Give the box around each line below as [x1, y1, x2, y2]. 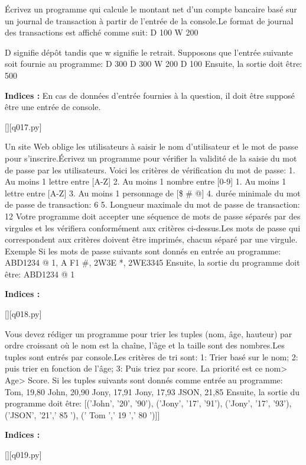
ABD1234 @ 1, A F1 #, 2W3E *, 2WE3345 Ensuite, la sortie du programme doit [5, 256, 300, 269]
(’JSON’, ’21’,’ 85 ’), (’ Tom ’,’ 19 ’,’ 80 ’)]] [5, 408, 160, 421]
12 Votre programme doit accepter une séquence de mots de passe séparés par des [5, 209, 301, 222]
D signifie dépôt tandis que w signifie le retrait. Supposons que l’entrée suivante [5, 46, 293, 58]
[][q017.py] [5, 120, 42, 133]
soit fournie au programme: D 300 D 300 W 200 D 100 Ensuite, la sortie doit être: [5, 57, 302, 70]
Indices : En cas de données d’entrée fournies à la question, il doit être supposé [5, 89, 295, 101]
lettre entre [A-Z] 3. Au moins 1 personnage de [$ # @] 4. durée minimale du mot [5, 186, 301, 199]
